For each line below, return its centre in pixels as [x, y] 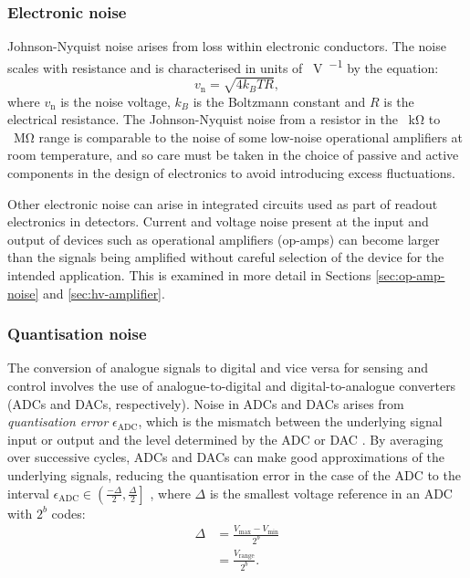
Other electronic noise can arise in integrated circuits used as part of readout [223, 203]
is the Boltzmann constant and [279, 101]
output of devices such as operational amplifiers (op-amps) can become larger [224, 239]
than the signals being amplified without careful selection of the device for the [226, 257]
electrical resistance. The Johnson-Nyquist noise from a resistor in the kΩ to [224, 119]
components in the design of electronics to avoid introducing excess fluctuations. [231, 172]
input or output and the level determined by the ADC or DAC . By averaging [225, 439]
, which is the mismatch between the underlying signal [290, 421]
